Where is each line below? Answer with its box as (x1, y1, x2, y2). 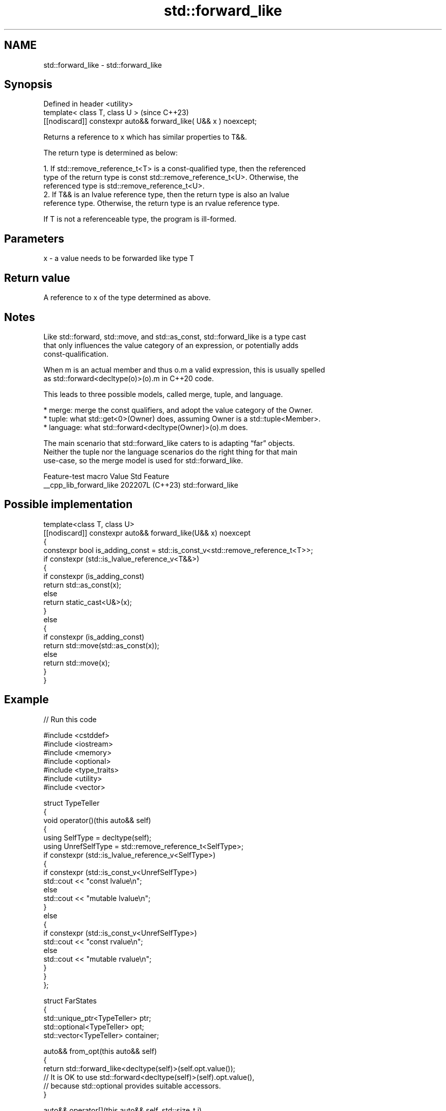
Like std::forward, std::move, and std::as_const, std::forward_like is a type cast (43, 332, 306, 341)
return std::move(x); (43, 658, 110, 667)
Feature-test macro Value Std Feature (43, 471, 170, 481)
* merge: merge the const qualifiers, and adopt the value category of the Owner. (43, 405, 313, 414)
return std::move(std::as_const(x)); (43, 641, 159, 650)
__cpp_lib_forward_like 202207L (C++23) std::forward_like (43, 480, 239, 489)
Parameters (4, 232, 64, 245)
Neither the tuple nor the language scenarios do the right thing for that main (43, 447, 298, 456)
